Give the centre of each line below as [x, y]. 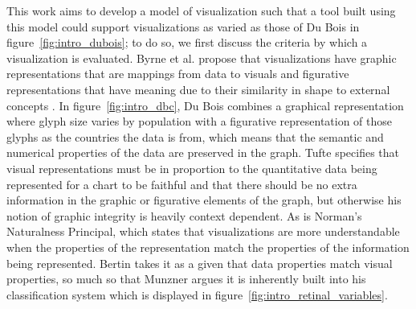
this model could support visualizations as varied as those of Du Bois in [183, 26]
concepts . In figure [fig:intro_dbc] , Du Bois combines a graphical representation [205, 105]
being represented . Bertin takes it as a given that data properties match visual [200, 263]
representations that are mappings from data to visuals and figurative [178, 74]
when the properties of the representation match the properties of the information [208, 247]
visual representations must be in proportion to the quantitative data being [192, 168]
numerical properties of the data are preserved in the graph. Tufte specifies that [203, 152]
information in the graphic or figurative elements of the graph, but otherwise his [204, 200]
